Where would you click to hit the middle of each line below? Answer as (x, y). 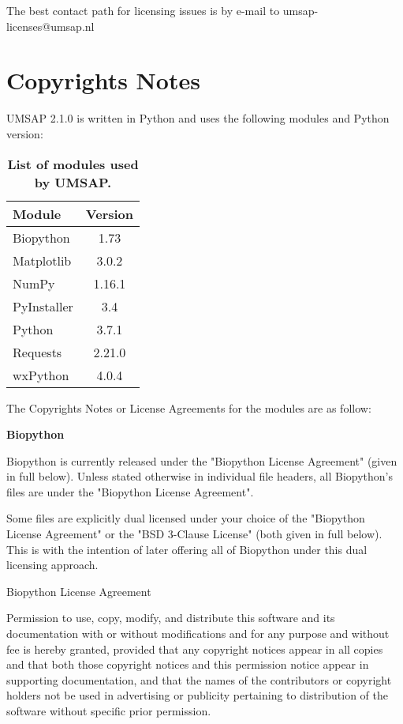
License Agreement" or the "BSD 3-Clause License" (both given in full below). (194, 534)
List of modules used (73, 164)
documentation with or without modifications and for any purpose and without (198, 633)
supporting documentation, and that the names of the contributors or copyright (199, 679)
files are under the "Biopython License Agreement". (130, 491)
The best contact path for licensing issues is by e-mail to (143, 10)
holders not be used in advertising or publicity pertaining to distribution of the (197, 695)
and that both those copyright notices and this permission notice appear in (188, 664)
